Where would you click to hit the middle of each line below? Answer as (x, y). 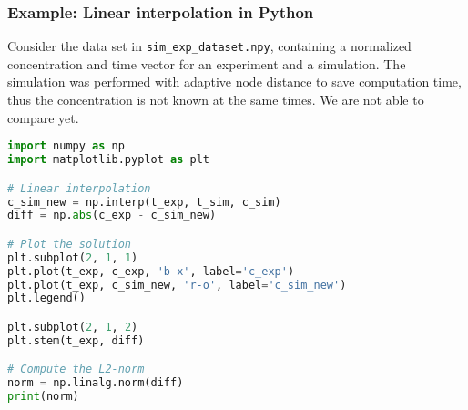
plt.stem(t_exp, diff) (76, 340)
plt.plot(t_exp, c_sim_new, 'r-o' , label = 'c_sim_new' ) (177, 285)
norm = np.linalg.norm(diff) (96, 383)
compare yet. (43, 117)
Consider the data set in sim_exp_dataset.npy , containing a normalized (209, 46)
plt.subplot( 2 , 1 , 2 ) (73, 327)
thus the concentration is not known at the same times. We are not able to (216, 100)
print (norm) (43, 397)
